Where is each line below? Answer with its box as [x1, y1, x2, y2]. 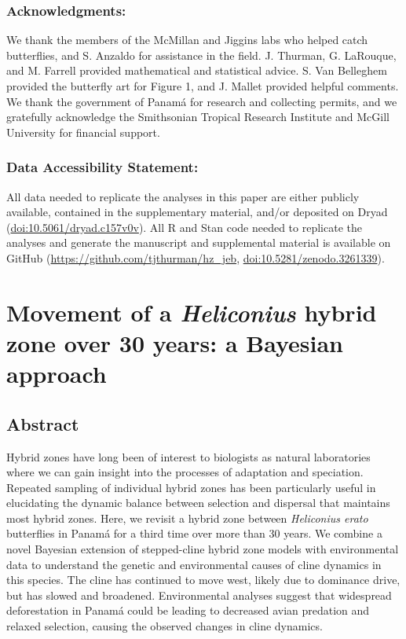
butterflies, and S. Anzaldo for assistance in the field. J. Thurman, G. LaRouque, [6, 46, 397, 63]
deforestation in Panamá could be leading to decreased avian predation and [6, 602, 370, 619]
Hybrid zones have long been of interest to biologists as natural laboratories [6, 448, 371, 465]
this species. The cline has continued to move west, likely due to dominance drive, [6, 571, 401, 588]
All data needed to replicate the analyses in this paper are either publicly [6, 188, 360, 204]
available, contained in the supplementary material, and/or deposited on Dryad [6, 204, 388, 220]
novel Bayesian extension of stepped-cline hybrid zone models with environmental [6, 541, 399, 557]
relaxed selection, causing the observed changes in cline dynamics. [6, 618, 323, 634]
